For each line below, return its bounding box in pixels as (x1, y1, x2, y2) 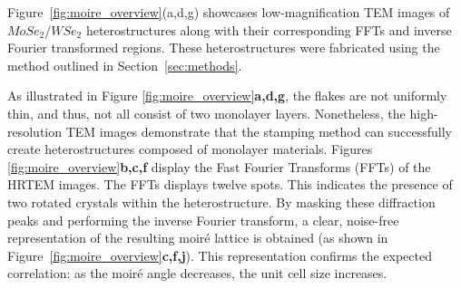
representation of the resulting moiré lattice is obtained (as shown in (7, 228, 388, 247)
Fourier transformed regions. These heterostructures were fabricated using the (7, 38, 440, 57)
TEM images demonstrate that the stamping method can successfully (65, 121, 453, 140)
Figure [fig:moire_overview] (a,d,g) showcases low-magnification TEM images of (7, 3, 450, 21)
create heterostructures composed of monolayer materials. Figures (7, 139, 373, 158)
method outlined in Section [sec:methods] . (7, 55, 242, 74)
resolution (7, 121, 63, 140)
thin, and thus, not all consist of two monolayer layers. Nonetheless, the (7, 103, 406, 122)
